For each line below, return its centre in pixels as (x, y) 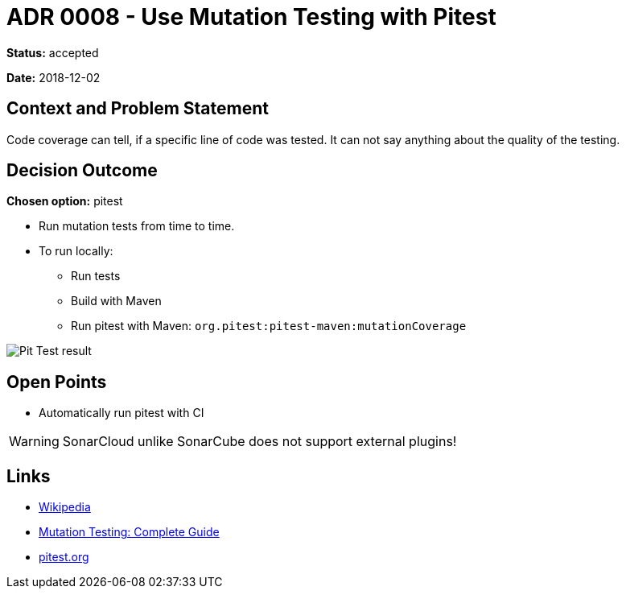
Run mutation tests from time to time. (137, 226)
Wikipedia (65, 507)
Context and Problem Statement (138, 109)
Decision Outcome (82, 171)
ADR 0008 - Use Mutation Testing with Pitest (251, 17)
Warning (34, 442)
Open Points (57, 382)
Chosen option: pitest (65, 201)
